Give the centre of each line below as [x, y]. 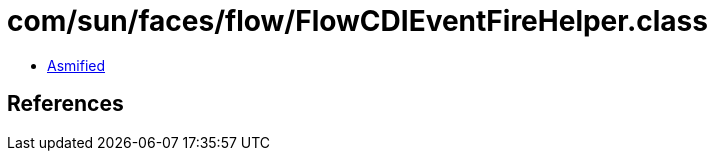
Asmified [76, 65]
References [65, 104]
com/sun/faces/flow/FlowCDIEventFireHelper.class [357, 21]
